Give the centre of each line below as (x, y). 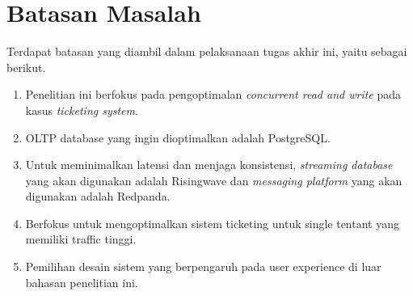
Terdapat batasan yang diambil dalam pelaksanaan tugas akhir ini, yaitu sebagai (207, 51)
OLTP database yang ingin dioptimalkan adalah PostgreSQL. (178, 137)
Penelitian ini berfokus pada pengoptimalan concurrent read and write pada (213, 94)
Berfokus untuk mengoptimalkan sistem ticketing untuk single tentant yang (212, 223)
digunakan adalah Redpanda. (98, 196)
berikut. (26, 67)
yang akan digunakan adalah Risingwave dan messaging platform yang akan (214, 180)
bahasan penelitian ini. (82, 282)
